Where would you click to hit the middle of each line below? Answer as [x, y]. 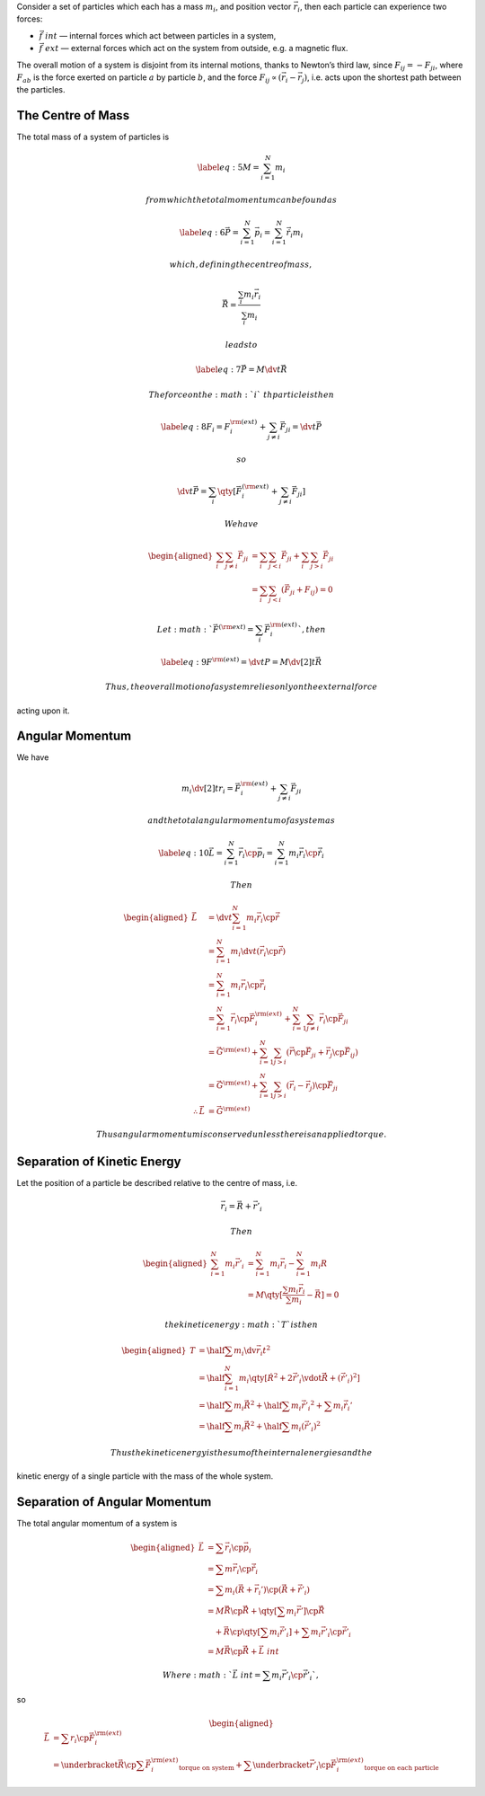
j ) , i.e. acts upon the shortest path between [381, 78]
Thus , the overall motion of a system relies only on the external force [241, 687]
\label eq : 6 [203, 232]
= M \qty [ [265, 1295]
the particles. [41, 90]
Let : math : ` [185, 629]
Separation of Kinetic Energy [99, 1161]
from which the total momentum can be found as [241, 200]
